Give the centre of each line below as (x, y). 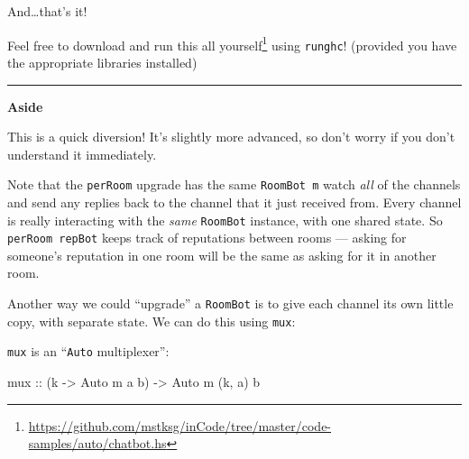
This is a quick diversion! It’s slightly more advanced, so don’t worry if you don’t (231, 137)
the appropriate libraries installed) (102, 62)
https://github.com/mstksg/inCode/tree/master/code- (180, 425)
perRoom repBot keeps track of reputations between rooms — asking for (207, 238)
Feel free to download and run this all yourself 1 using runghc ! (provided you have (232, 43)
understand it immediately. (82, 154)
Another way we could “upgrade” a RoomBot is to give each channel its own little (230, 303)
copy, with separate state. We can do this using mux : (152, 321)
